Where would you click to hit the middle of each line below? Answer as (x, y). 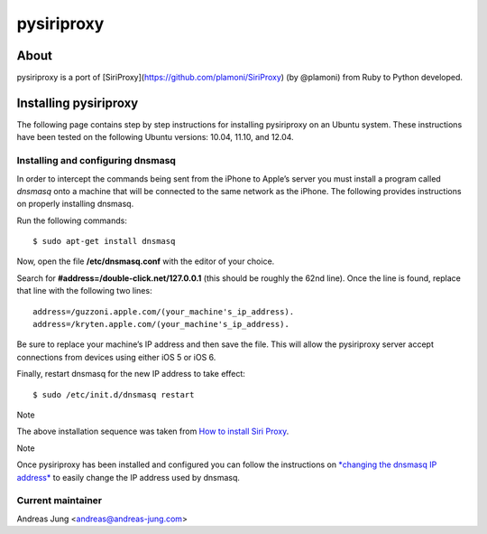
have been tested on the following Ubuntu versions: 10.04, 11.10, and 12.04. (155, 137)
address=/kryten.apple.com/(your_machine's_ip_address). (161, 324)
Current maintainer (60, 501)
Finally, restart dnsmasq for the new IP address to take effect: (131, 374)
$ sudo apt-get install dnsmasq (104, 241)
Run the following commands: (72, 220)
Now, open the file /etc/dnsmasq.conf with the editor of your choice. (146, 261)
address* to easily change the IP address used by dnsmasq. (129, 477)
